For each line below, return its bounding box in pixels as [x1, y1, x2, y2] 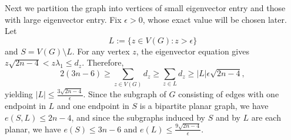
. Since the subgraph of [83, 88, 166, 100]
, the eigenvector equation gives [136, 45, 249, 57]
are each [251, 111, 281, 123]
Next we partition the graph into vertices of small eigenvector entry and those [5, 2, 286, 13]
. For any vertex [72, 45, 130, 57]
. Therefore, [82, 56, 124, 69]
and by [215, 111, 240, 123]
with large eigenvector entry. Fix [5, 13, 122, 25]
